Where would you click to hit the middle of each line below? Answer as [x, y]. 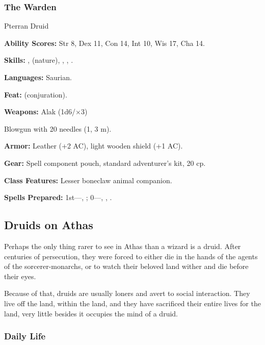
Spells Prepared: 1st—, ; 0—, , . [58, 197]
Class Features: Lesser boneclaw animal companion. [88, 180]
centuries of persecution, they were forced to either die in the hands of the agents [131, 256]
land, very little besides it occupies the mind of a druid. [91, 313]
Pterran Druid [26, 26]
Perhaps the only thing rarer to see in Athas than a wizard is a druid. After [123, 246]
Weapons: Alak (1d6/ [40, 112]
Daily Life [25, 336]
